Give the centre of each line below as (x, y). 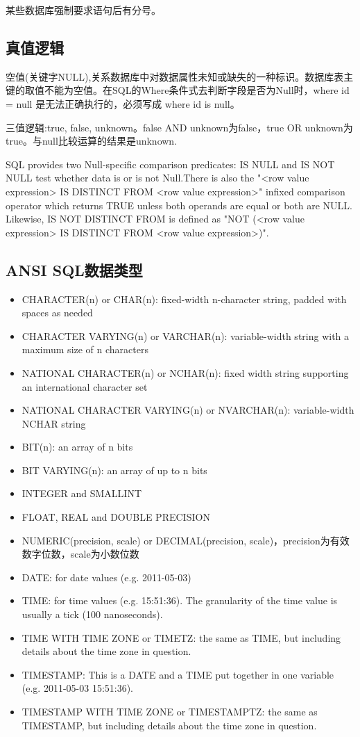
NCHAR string (54, 423)
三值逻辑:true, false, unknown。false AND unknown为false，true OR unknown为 (179, 127)
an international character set (85, 386)
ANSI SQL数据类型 (74, 269)
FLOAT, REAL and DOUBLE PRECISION (116, 517)
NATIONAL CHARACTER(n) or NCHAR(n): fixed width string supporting (185, 372)
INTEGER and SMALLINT (82, 493)
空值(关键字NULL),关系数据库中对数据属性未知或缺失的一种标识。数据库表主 (180, 76)
